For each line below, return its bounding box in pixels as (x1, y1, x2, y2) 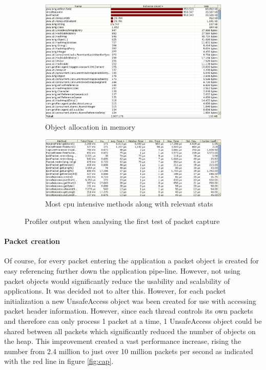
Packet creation (4, 236, 60, 246)
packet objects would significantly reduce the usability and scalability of (4, 275, 230, 286)
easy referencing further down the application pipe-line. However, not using (4, 265, 240, 276)
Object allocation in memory (45, 121, 135, 132)
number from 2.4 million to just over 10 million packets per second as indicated (4, 345, 253, 356)
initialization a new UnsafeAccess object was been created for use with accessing (4, 295, 256, 306)
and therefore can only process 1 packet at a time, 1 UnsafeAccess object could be (4, 315, 262, 326)
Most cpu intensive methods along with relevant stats (45, 198, 213, 209)
